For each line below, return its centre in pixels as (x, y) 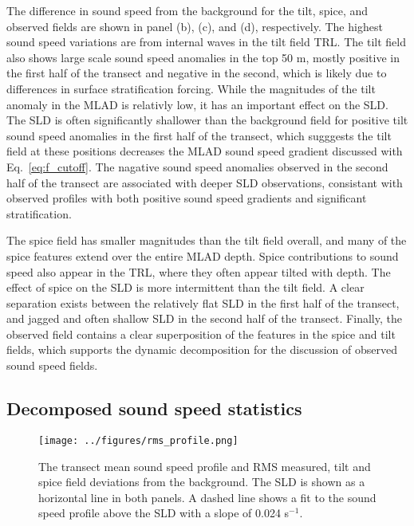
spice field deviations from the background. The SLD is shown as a (202, 482)
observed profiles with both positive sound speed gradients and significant (187, 198)
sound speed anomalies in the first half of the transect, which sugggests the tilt (199, 135)
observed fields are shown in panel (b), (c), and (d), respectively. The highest (195, 26)
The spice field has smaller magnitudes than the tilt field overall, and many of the (207, 240)
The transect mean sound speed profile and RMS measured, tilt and (205, 466)
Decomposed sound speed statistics (154, 408)
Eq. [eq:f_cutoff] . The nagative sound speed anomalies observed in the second (197, 166)
